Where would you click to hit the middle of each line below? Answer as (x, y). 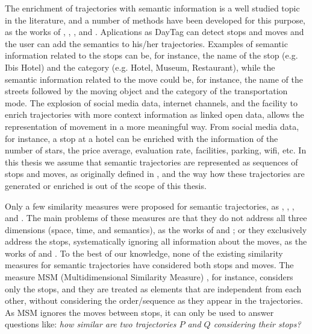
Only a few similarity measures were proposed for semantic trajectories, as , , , (150, 206)
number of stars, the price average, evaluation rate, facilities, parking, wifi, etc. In (156, 150)
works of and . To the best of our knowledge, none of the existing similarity (144, 253)
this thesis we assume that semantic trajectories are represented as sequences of (151, 162)
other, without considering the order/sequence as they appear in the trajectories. (154, 300)
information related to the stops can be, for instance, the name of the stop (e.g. (151, 55)
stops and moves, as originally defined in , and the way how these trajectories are (155, 174)
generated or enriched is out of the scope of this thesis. (106, 185)
